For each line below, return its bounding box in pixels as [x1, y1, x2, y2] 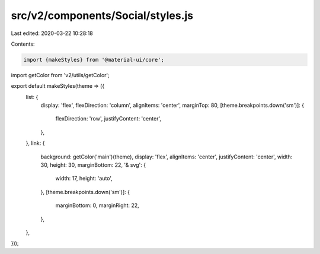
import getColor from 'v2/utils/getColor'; [11, 71, 110, 78]
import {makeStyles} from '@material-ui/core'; [23, 56, 164, 63]
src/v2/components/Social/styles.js [11, 9, 194, 22]
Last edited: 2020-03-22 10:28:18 [11, 30, 93, 37]
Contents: [11, 40, 35, 47]
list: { [25, 93, 39, 100]
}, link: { [25, 139, 45, 147]
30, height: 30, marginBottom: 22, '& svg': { [40, 161, 146, 169]
